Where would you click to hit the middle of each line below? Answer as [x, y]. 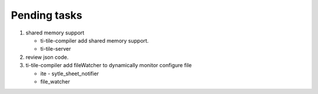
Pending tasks [47, 15]
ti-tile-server [56, 49]
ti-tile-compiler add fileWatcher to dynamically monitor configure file [109, 65]
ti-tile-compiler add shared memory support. [95, 40]
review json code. [47, 57]
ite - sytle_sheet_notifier [70, 74]
